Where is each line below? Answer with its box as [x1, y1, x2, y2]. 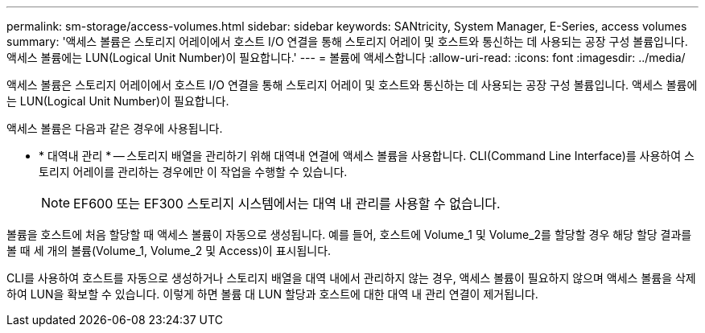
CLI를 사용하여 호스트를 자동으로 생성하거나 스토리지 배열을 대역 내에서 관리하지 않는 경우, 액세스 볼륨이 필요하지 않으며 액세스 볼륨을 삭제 [6, 271, 696, 285]
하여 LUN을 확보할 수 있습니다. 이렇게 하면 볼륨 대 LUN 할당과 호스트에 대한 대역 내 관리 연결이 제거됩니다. [6, 287, 538, 301]
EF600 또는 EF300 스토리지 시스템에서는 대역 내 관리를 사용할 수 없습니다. [73, 195, 501, 212]
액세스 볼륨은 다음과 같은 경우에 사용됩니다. [6, 121, 223, 135]
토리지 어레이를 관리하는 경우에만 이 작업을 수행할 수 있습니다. [39, 165, 348, 179]
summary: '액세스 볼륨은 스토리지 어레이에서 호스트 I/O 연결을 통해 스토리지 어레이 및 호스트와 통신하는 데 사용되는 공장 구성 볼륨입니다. [6, 35, 688, 48]
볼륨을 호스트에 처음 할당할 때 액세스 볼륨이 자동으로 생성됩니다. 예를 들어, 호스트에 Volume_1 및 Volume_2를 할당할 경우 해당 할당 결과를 [6, 228, 692, 241]
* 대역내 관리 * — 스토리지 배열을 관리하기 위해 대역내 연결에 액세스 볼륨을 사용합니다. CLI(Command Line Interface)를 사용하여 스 [39, 149, 695, 162]
